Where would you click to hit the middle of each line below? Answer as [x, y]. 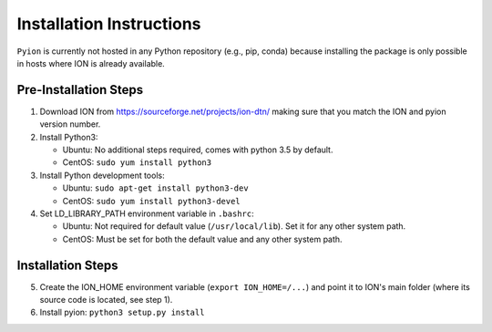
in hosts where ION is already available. [91, 63]
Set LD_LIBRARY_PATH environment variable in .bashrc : [147, 213]
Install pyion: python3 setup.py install [122, 312]
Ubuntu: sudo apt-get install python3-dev [156, 188]
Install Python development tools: [102, 175]
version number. [70, 124]
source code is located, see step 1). [106, 300]
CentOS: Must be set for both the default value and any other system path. [202, 239]
